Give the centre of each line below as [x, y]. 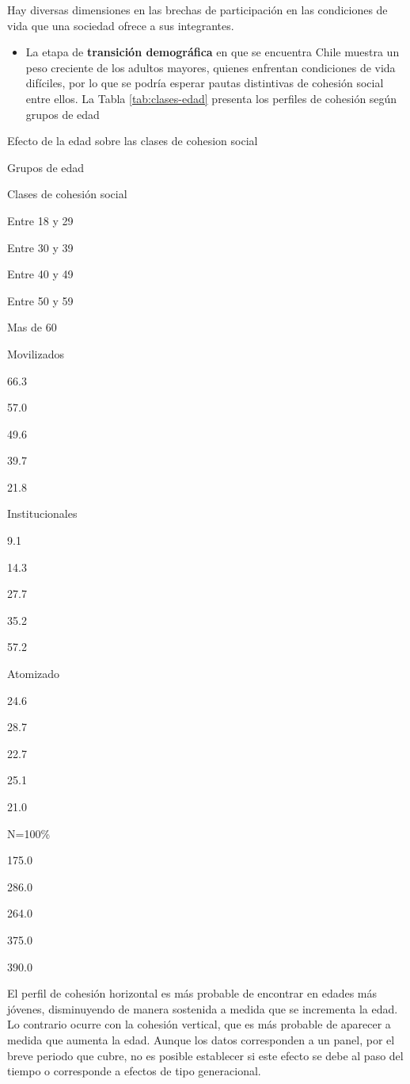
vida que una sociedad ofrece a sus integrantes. [121, 25]
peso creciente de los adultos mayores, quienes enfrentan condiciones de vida [211, 67]
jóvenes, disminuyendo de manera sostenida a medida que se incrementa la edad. [203, 1008]
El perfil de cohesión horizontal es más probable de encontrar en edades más [192, 993]
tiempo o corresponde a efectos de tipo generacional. [134, 1071]
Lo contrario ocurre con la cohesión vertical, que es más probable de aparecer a [199, 1024]
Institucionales [42, 513]
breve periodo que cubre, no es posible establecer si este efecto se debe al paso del [205, 1055]
